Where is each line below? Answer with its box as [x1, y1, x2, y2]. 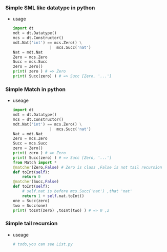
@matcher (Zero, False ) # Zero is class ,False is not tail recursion [12, 165, 162, 170]
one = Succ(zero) [12, 198, 50, 203]
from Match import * [12, 160, 57, 165]
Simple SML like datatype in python [5, 4, 95, 11]
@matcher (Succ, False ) [12, 179, 59, 184]
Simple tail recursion [5, 220, 58, 227]
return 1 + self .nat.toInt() [22, 193, 85, 199]
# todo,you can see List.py [12, 241, 73, 247]
